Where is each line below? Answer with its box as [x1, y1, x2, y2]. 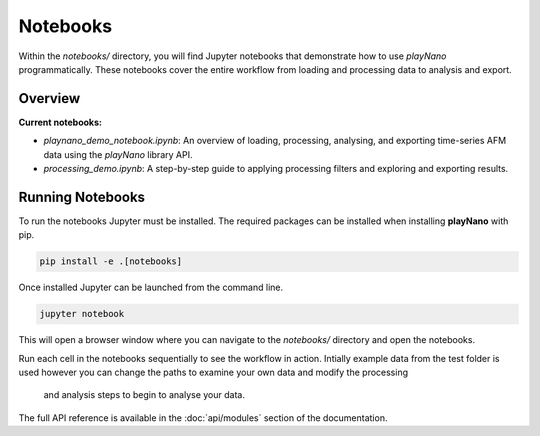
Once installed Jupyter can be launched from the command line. [18, 281, 284, 294]
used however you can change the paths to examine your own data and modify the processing [18, 366, 409, 379]
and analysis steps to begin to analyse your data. [43, 389, 245, 401]
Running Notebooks [18, 188, 145, 205]
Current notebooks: [18, 116, 102, 128]
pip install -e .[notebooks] [39, 256, 183, 267]
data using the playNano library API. [43, 148, 193, 160]
